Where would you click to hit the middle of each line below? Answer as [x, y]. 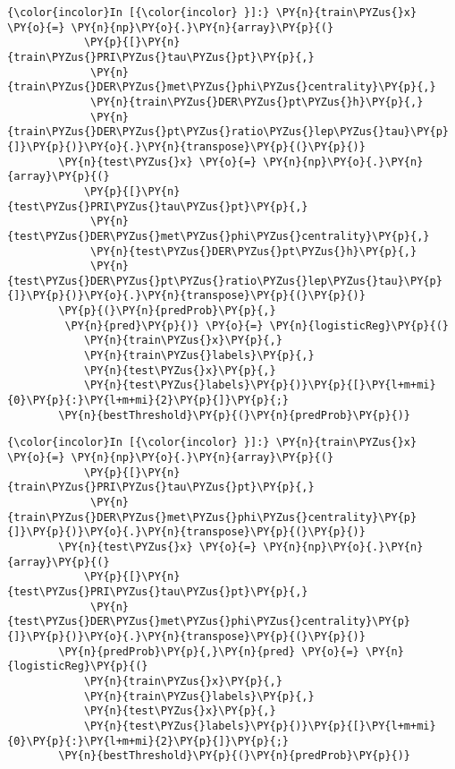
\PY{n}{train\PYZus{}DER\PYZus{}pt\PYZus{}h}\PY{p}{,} [257, 102]
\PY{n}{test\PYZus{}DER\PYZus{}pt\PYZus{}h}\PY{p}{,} [254, 251]
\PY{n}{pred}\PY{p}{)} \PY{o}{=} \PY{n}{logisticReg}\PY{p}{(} [257, 325]
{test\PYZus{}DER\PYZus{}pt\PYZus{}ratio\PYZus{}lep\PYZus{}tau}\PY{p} [225, 281]
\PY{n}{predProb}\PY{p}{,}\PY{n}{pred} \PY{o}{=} [209, 651]
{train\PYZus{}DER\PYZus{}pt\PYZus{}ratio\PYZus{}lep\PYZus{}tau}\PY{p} [228, 132]
